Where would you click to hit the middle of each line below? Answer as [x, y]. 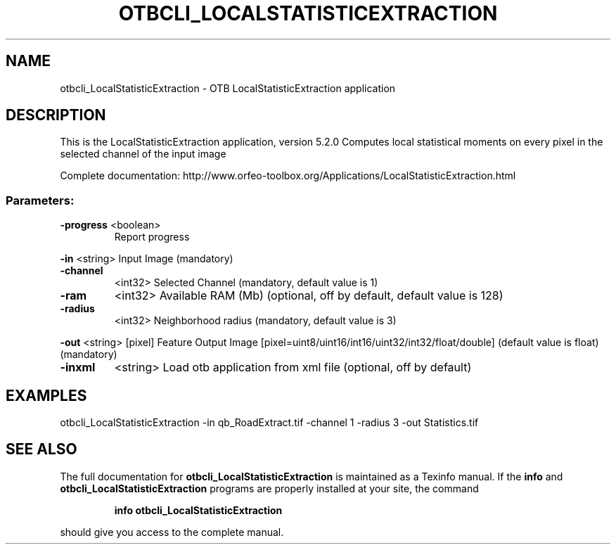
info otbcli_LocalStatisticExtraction [198, 510]
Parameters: [40, 200]
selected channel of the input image [143, 154]
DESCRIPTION [56, 115]
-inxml [78, 367]
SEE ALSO [41, 449]
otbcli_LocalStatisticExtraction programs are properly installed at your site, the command [269, 488]
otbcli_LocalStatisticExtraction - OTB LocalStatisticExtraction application [228, 88]
